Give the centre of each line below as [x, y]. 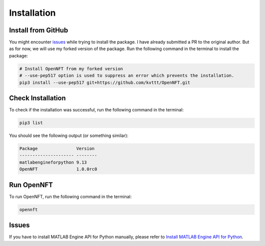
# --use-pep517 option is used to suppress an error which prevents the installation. [127, 76]
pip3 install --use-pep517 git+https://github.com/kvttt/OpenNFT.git [105, 82]
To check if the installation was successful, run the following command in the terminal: [96, 110]
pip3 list [31, 123]
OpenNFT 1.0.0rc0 [58, 169]
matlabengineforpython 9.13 [53, 162]
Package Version [57, 149]
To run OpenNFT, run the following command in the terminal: [70, 196]
